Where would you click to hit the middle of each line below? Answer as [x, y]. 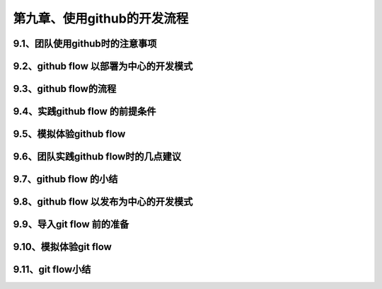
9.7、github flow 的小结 [65, 180]
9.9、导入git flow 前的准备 [71, 224]
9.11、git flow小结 [52, 270]
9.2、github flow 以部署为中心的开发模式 [103, 66]
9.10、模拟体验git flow [63, 247]
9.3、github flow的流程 [65, 89]
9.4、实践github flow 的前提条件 [85, 112]
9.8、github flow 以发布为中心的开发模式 [103, 202]
